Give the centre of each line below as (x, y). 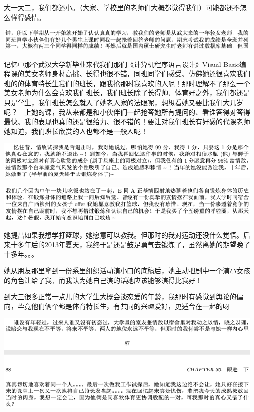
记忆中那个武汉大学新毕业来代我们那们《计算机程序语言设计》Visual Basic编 (125, 64)
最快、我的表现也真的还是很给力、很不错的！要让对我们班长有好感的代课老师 (127, 121)
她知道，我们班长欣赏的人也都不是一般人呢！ (76, 131)
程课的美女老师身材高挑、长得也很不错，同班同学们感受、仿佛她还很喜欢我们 (127, 74)
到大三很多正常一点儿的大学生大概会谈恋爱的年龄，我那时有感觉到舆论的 (120, 296)
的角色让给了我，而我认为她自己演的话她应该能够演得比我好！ (103, 280)
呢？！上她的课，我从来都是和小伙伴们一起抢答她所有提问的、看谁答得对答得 (127, 112)
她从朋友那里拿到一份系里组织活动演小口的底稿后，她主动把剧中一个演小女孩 (127, 270)
